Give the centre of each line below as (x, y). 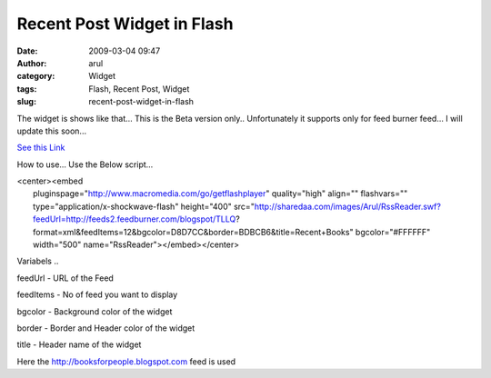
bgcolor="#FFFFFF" (393, 232)
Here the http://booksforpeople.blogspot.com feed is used (126, 361)
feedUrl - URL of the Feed (65, 278)
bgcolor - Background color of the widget (95, 311)
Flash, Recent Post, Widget (139, 89)
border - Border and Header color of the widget (106, 328)
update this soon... (51, 131)
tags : (27, 89)
